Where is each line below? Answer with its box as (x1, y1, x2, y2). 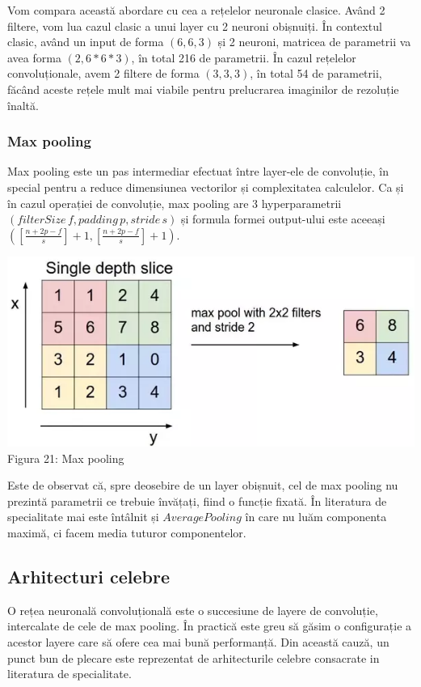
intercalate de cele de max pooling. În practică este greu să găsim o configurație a (7, 617, 412, 634)
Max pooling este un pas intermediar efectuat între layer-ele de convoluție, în (7, 163, 389, 180)
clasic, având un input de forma (7, 33, 164, 50)
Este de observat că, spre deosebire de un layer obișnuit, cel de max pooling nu (7, 477, 398, 494)
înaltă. (7, 96, 39, 113)
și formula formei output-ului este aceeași (180, 210, 385, 227)
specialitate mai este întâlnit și (7, 508, 159, 525)
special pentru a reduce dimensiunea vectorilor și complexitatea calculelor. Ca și (7, 178, 404, 195)
